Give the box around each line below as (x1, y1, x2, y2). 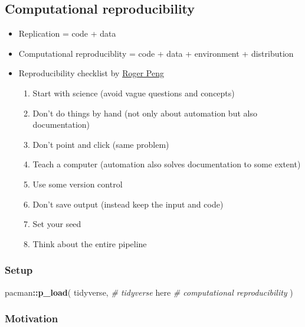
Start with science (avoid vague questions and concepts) (32, 86, 235, 99)
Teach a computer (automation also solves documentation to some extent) (32, 158, 301, 170)
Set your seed (32, 218, 81, 230)
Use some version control (32, 177, 123, 190)
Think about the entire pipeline (32, 237, 147, 250)
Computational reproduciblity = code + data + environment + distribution (18, 47, 294, 59)
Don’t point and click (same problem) (32, 138, 169, 150)
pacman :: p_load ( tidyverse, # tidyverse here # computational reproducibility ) (5, 286, 293, 298)
